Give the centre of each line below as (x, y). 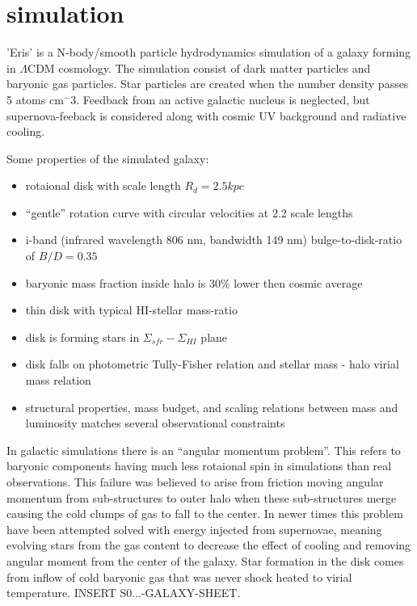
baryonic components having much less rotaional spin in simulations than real (199, 466)
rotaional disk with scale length (103, 185)
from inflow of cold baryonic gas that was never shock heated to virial (179, 577)
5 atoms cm (35, 99)
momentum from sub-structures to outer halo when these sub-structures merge (202, 497)
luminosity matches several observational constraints (155, 423)
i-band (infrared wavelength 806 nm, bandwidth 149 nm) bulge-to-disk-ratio (214, 240)
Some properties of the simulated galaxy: (108, 158)
